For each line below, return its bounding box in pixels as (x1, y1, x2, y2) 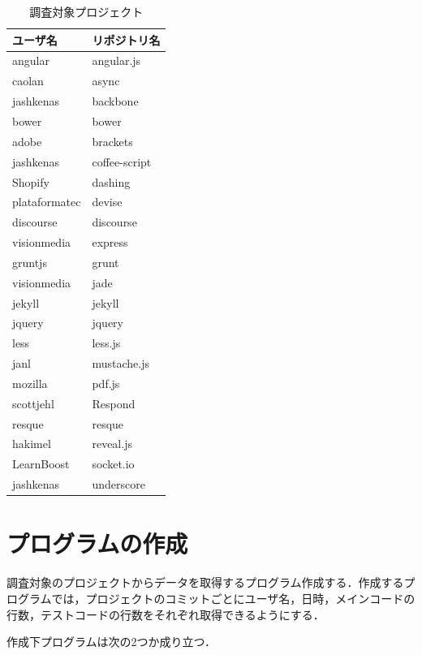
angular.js (92, 52, 141, 69)
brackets (92, 132, 133, 149)
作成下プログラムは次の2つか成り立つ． (6, 633, 216, 650)
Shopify (12, 173, 50, 190)
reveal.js (92, 435, 132, 452)
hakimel (12, 435, 51, 452)
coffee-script (92, 153, 152, 170)
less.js (92, 334, 121, 351)
